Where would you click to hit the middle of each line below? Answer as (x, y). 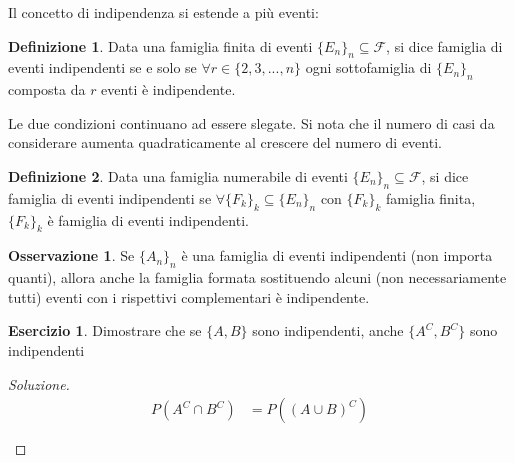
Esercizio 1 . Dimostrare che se (105, 330)
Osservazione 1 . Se (71, 255)
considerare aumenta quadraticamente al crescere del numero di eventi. (225, 142)
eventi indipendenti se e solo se (102, 67)
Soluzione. (39, 383)
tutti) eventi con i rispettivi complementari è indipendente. (189, 296)
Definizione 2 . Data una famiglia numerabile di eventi (178, 175)
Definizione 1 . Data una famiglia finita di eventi (160, 45)
